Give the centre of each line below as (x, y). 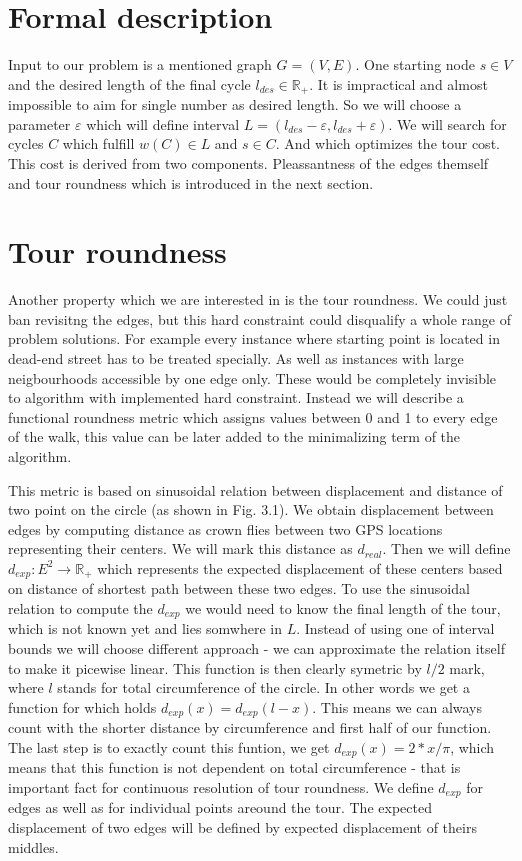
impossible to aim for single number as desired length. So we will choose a (235, 104)
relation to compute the (80, 608)
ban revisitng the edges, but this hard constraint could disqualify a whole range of (260, 318)
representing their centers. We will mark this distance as (180, 548)
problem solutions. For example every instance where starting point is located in (254, 338)
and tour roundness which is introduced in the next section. (191, 182)
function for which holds (82, 706)
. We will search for (447, 123)
